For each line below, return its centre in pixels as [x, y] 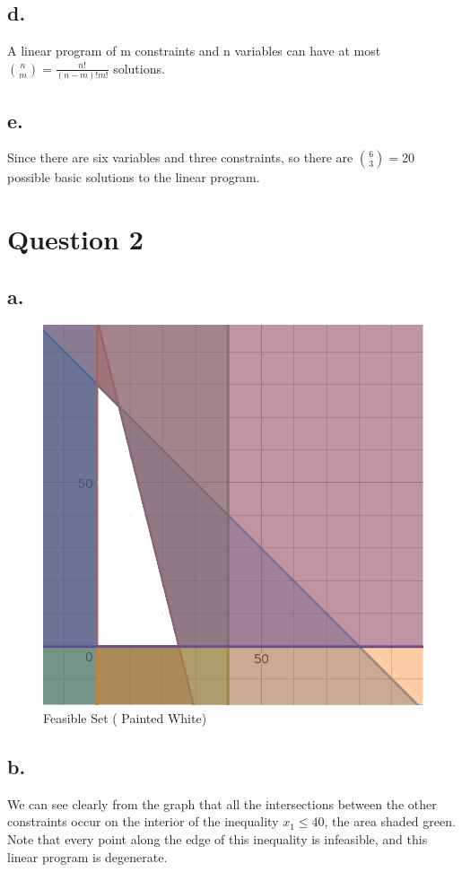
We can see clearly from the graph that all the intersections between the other [222, 803]
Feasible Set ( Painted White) [125, 718]
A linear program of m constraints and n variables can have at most [194, 51]
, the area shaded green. [390, 821]
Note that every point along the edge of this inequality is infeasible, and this [218, 839]
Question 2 [75, 239]
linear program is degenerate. [87, 856]
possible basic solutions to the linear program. [134, 177]
